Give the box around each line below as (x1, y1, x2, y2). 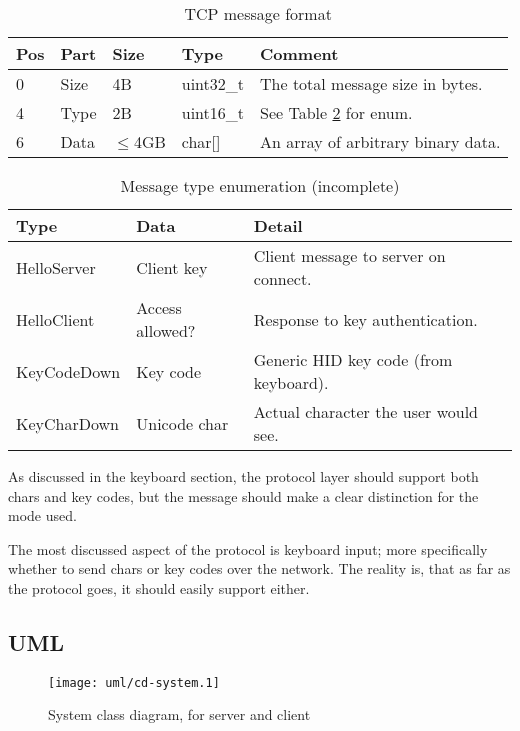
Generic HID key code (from (253, 348, 453, 371)
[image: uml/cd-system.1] (48, 675, 220, 690)
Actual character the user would (253, 400, 478, 423)
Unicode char (136, 411, 229, 435)
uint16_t (181, 101, 245, 124)
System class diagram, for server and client (48, 704, 311, 725)
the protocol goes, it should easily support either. (8, 577, 310, 598)
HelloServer (16, 255, 96, 279)
